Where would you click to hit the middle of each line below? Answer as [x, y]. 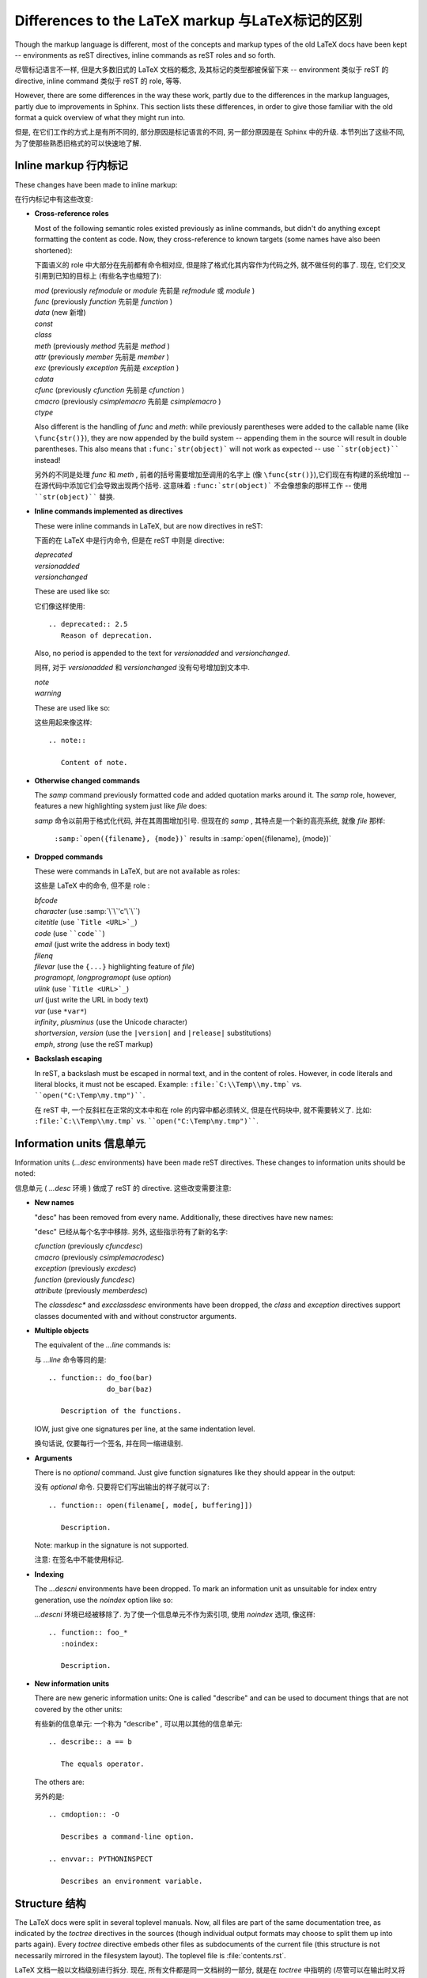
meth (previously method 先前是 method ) [102, 346]
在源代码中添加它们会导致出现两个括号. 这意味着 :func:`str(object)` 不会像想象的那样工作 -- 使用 [201, 486]
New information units [72, 1683]
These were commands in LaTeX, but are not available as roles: [137, 871]
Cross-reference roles [72, 214]
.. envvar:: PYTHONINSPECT [101, 1859]
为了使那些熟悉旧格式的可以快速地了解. [78, 143]
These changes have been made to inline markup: [96, 184]
